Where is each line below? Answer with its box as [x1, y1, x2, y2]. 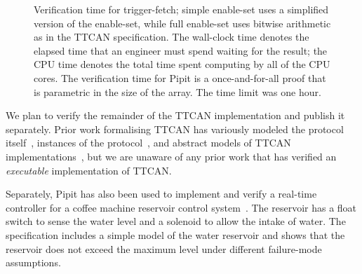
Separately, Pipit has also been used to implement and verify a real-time [6, 186, 317, 201]
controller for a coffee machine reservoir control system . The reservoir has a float [6, 200, 357, 214]
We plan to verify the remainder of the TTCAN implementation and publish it [6, 108, 345, 123]
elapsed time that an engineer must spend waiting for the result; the [34, 43, 328, 57]
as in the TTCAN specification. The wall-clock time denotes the [34, 29, 309, 44]
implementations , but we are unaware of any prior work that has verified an [6, 149, 337, 163]
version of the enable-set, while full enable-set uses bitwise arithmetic [34, 15, 331, 30]
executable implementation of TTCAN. [6, 163, 172, 177]
